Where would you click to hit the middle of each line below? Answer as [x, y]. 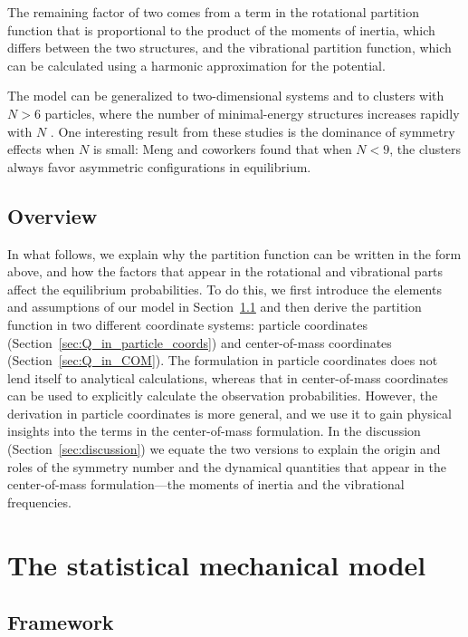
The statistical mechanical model [217, 564]
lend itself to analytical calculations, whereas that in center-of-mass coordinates [228, 377]
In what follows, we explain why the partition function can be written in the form [234, 253]
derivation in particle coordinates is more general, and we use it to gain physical [229, 413]
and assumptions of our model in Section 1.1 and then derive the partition [215, 307]
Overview [53, 215]
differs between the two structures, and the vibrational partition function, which [229, 48]
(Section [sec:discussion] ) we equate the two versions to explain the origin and [224, 449]
